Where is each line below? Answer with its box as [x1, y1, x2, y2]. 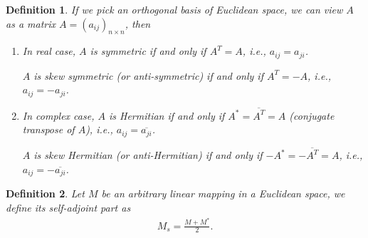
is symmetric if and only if [90, 43, 206, 58]
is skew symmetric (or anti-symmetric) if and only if [33, 68, 263, 83]
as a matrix [6, 16, 56, 31]
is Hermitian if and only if [108, 108, 225, 123]
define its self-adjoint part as [6, 200, 131, 215]
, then [125, 16, 151, 31]
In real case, [22, 43, 76, 58]
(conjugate [289, 108, 335, 123]
